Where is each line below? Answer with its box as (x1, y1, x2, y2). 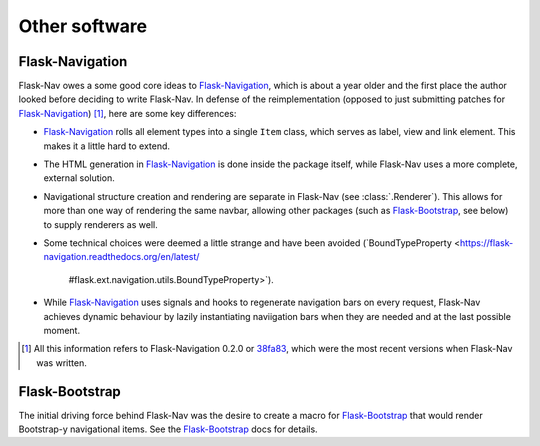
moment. (43, 324, 80, 336)
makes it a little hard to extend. (43, 140, 170, 152)
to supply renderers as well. (43, 218, 159, 230)
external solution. (43, 172, 115, 184)
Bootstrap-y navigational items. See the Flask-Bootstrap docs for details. (18, 423, 319, 435)
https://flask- (460, 236, 514, 249)
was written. (36, 356, 87, 369)
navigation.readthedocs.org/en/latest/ (43, 251, 200, 263)
